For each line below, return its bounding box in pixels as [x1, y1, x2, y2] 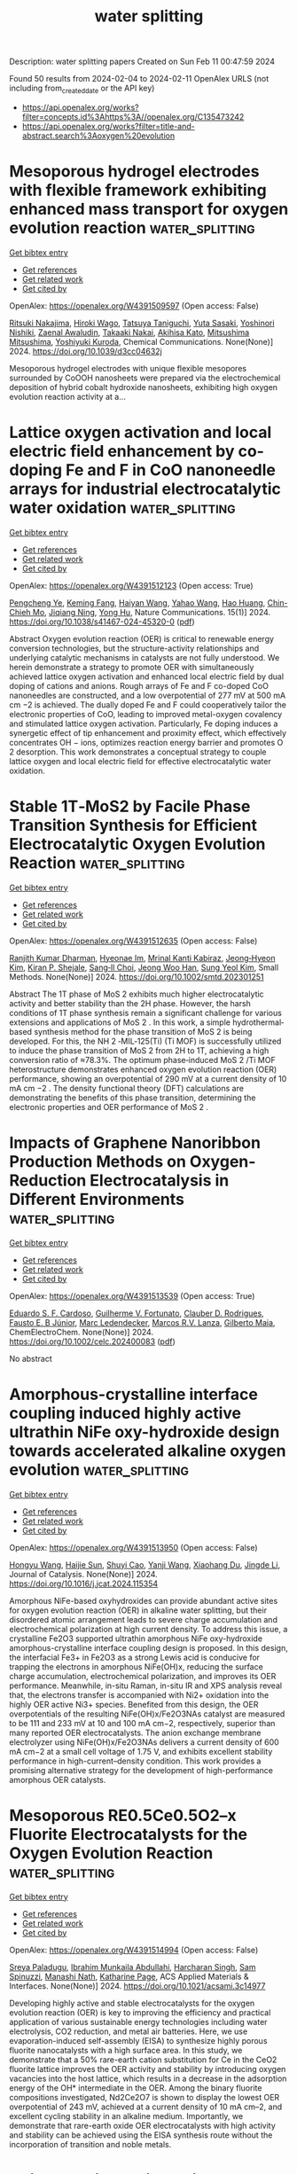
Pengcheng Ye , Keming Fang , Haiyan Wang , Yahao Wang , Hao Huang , [9, 597, 266, 608]
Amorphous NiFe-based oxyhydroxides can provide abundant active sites [9, 1595, 278, 1606]
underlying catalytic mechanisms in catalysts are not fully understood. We [9, 652, 280, 662]
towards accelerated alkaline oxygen [9, 1441, 286, 1460]
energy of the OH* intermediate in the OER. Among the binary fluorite [9, 2082, 262, 2093]
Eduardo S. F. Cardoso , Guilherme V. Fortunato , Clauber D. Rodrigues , [9, 1308, 264, 1318]
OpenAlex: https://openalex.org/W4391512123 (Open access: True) [9, 580, 254, 590]
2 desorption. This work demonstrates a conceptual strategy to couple [9, 747, 268, 757]
